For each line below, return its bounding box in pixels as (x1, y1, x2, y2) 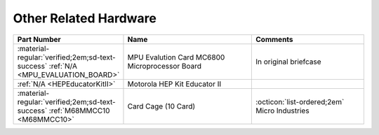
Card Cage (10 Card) (127, 101, 196, 111)
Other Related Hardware (13, 10, 157, 26)
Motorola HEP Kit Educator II (127, 79, 222, 89)
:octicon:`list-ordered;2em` (255, 97, 345, 106)
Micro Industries (255, 106, 310, 115)
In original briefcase (255, 57, 322, 66)
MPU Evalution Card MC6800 (127, 52, 225, 62)
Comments (255, 34, 294, 44)
